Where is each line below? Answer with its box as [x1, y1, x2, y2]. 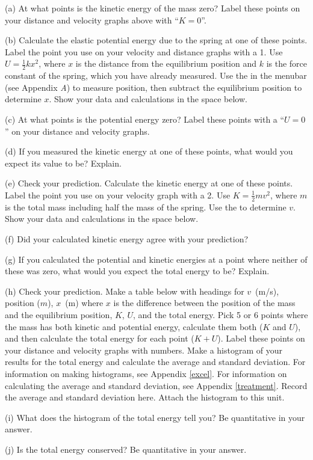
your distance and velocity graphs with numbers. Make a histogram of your [5, 343, 282, 356]
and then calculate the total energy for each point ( [5, 332, 194, 345]
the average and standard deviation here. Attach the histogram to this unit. [5, 391, 285, 403]
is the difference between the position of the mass [113, 296, 296, 309]
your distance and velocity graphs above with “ [5, 13, 179, 26]
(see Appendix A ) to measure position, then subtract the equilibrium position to [5, 81, 302, 93]
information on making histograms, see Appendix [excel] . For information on [5, 367, 287, 379]
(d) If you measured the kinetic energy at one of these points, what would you [5, 145, 293, 158]
